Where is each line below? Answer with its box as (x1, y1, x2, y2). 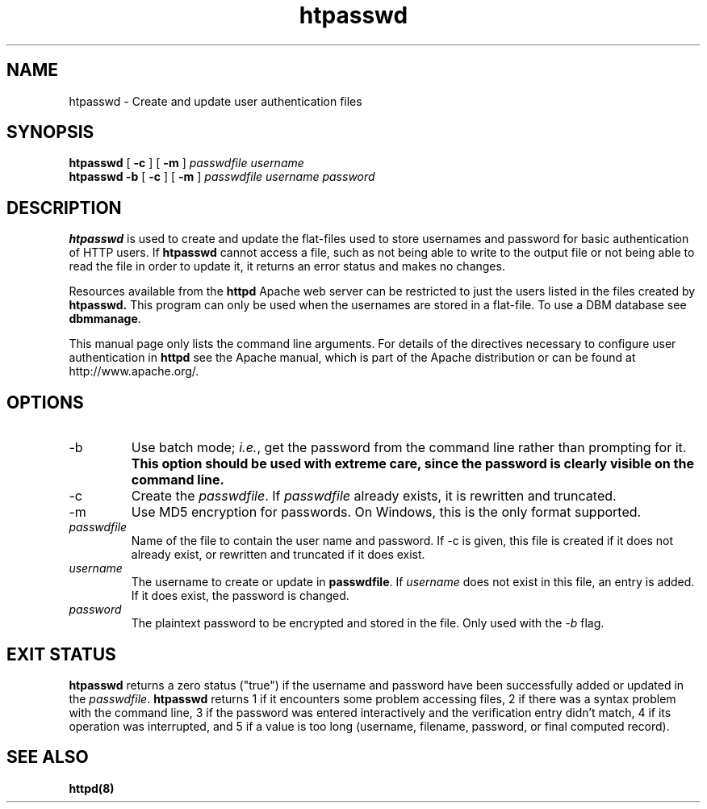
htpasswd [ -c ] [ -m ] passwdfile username (69, 156, 304, 170)
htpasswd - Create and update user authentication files (69, 94, 362, 108)
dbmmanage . (69, 312, 141, 326)
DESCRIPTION (6, 197, 122, 218)
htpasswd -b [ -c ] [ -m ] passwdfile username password (69, 170, 375, 184)
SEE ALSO (6, 747, 89, 768)
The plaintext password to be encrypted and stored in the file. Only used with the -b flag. (131, 616, 605, 631)
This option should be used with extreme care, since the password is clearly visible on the (131, 455, 694, 472)
